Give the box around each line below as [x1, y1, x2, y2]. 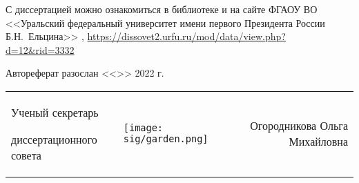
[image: [123, 122, 164, 134]
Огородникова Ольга [250, 117, 348, 134]
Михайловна [289, 133, 348, 150]
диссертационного [11, 131, 97, 147]
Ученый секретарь [11, 104, 99, 120]
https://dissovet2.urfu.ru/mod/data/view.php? [87, 29, 286, 44]
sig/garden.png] [123, 133, 208, 145]
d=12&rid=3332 [6, 42, 75, 57]
